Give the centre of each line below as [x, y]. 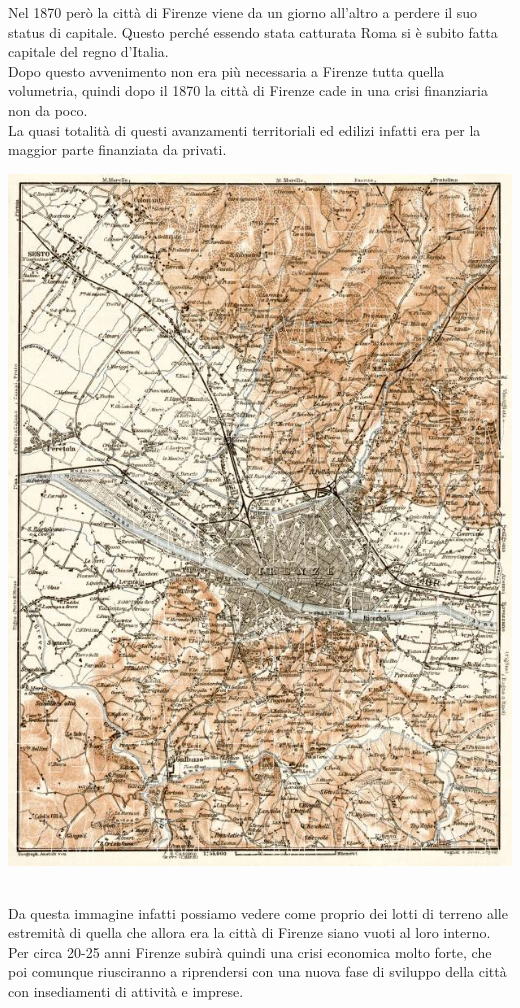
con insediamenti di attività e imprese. [126, 991]
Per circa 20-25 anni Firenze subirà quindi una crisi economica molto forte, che [250, 951]
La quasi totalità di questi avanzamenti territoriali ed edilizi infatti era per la [244, 129]
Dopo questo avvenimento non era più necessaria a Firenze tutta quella [226, 70]
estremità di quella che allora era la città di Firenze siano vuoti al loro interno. [249, 932]
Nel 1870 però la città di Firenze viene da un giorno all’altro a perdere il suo [243, 12]
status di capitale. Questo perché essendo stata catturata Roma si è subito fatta [253, 31]
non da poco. [48, 109]
